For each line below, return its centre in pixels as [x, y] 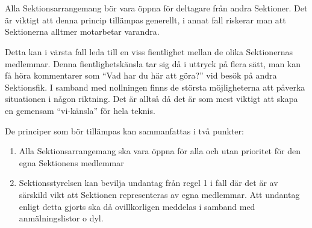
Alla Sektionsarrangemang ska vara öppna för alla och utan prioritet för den [160, 151]
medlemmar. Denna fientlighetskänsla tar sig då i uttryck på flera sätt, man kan [153, 63]
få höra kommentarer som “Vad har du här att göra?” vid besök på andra [141, 75]
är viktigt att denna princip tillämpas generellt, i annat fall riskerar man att [145, 19]
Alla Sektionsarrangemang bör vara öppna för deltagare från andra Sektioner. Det [156, 8]
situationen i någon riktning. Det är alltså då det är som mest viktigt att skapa [151, 99]
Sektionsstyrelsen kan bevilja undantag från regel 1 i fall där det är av [148, 183]
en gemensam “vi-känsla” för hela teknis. [80, 110]
